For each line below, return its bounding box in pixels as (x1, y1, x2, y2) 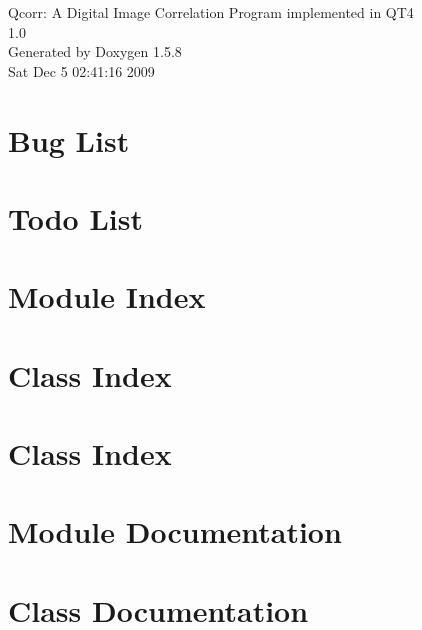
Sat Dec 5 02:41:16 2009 (8, 60, 155, 81)
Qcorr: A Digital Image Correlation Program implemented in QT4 (8, 2, 414, 22)
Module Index (8, 276, 206, 317)
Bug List (8, 119, 130, 160)
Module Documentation (8, 511, 342, 552)
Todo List (8, 197, 143, 238)
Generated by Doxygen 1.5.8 (8, 41, 182, 62)
